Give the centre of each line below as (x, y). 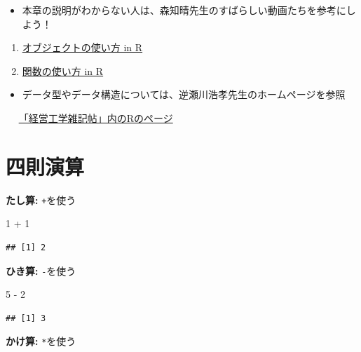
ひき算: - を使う (41, 270)
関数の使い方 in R (63, 70)
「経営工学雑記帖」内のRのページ (96, 117)
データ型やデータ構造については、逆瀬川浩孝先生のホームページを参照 (184, 94)
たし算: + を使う (41, 199)
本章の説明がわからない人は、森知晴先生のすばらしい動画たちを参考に (184, 10)
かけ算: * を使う (41, 341)
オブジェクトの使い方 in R (82, 47)
